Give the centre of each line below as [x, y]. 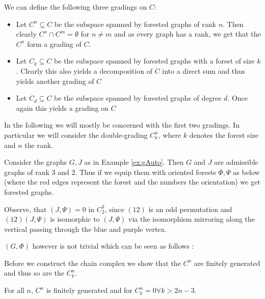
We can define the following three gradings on [76, 7]
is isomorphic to [75, 219]
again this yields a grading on [62, 108]
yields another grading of [55, 81]
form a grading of [54, 43]
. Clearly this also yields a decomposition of [84, 70]
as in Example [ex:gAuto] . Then [134, 162]
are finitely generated [227, 263]
